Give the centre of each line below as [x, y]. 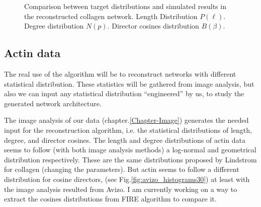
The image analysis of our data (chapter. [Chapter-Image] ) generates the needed [126, 120]
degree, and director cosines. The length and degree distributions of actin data [125, 140]
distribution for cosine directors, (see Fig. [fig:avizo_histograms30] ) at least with [127, 179]
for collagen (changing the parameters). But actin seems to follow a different [122, 169]
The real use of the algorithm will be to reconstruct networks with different [120, 73]
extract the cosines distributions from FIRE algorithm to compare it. [110, 199]
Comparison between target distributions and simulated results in [125, 6]
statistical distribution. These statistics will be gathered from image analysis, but [129, 83]
